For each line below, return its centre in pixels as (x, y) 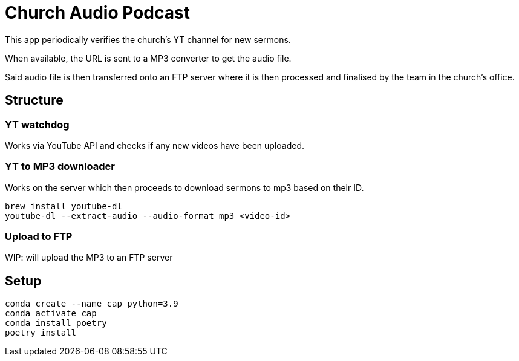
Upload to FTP (39, 237)
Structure (34, 100)
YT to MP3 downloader (60, 167)
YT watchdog (37, 124)
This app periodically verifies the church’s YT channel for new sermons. (148, 39)
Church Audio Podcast (97, 13)
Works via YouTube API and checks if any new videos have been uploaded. (155, 145)
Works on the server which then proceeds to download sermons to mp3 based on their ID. (184, 187)
